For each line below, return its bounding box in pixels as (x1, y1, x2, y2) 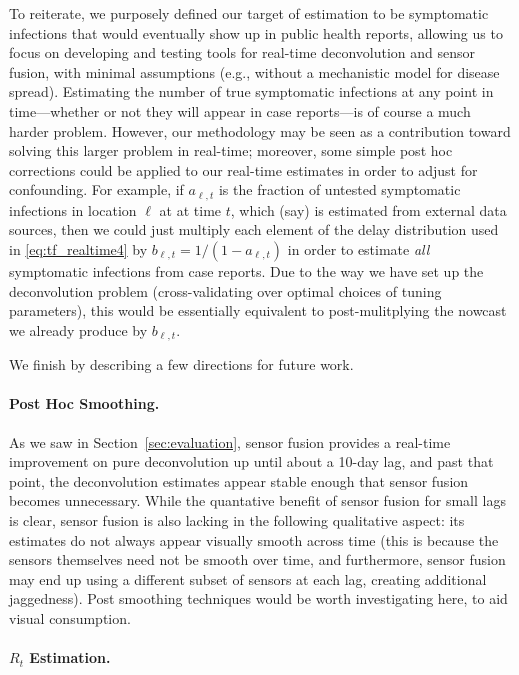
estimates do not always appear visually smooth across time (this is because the (9, 529, 499, 550)
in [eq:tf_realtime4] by (9, 238, 148, 259)
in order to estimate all (287, 238, 430, 259)
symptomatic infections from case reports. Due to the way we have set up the (9, 260, 484, 281)
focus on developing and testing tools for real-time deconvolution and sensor (9, 42, 476, 63)
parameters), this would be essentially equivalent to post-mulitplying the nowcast (9, 300, 507, 321)
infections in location (9, 199, 137, 220)
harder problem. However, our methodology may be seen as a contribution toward (9, 120, 511, 141)
